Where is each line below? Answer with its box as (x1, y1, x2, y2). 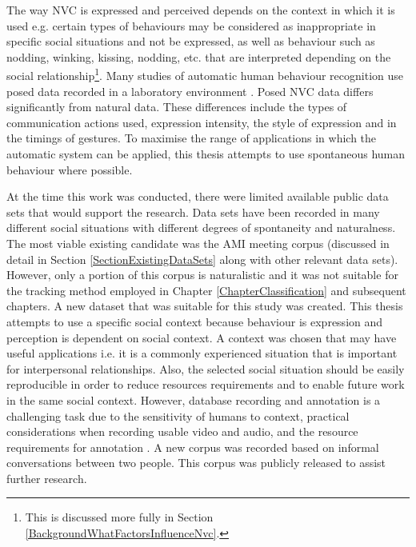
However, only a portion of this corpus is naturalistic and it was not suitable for (6, 266, 398, 283)
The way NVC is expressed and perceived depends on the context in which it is (6, 2, 395, 18)
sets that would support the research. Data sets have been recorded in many (6, 203, 380, 220)
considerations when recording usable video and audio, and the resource (6, 423, 358, 440)
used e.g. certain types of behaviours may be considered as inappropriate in (6, 17, 376, 34)
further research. (6, 469, 87, 486)
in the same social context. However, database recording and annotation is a (6, 391, 381, 408)
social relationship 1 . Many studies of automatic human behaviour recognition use (6, 65, 403, 84)
